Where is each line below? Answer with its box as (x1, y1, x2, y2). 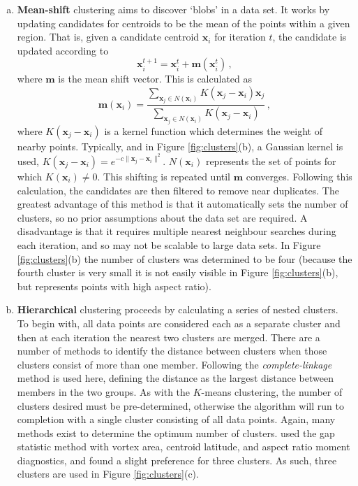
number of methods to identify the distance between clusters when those (17, 343, 327, 358)
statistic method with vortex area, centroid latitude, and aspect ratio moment (17, 439, 350, 454)
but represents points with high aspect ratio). (17, 278, 211, 293)
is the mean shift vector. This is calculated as (58, 71, 253, 86)
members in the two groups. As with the (17, 384, 191, 399)
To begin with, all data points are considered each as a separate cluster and (17, 315, 341, 330)
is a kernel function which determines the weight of (104, 123, 322, 138)
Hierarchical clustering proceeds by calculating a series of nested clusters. (17, 302, 338, 317)
